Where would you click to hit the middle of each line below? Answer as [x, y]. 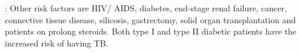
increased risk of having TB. [57, 43]
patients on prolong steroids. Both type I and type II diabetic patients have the [151, 31]
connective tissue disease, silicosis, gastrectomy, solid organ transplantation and [150, 19]
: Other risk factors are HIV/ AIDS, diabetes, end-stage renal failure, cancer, [146, 8]
